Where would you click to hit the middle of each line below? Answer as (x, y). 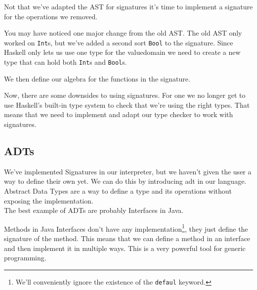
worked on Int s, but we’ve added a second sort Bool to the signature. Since (119, 42)
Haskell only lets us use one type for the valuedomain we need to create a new (122, 52)
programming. (25, 258)
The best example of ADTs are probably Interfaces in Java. (94, 210)
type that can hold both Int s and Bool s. (65, 62)
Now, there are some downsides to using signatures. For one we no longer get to (125, 95)
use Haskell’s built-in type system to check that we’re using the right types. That (127, 104)
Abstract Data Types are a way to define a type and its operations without (118, 191)
